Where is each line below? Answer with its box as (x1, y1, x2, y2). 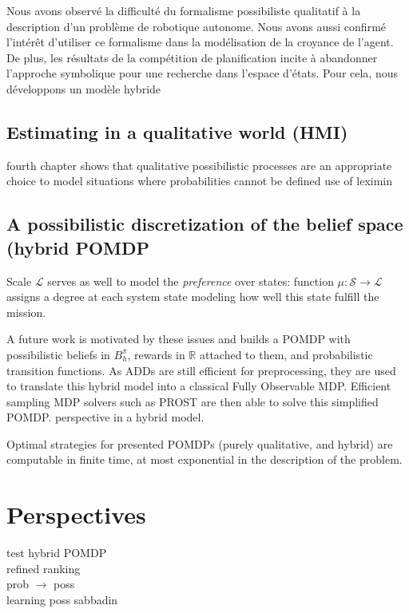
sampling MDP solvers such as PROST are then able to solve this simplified (6, 393, 379, 409)
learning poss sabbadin (6, 591, 118, 607)
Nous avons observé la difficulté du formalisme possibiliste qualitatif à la (6, 2, 361, 18)
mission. (6, 303, 46, 320)
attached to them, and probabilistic (199, 346, 373, 362)
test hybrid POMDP (6, 544, 107, 561)
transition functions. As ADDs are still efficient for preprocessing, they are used (6, 362, 396, 378)
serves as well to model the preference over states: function (47, 272, 334, 289)
